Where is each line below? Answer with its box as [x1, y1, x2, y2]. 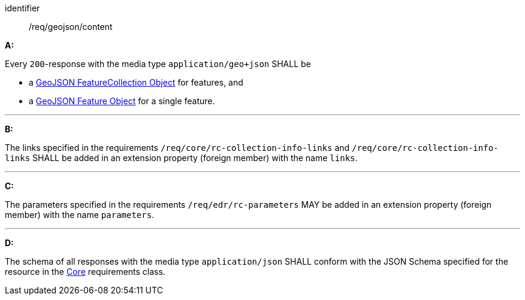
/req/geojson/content [29, 22, 113, 32]
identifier [5, 3, 40, 13]
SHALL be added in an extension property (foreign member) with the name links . [32, 153, 358, 163]
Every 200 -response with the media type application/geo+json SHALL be [5, 59, 311, 69]
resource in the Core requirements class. [5, 266, 165, 277]
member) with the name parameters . [5, 210, 155, 220]
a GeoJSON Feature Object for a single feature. [29, 96, 215, 106]
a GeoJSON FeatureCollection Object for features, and [29, 77, 243, 87]
